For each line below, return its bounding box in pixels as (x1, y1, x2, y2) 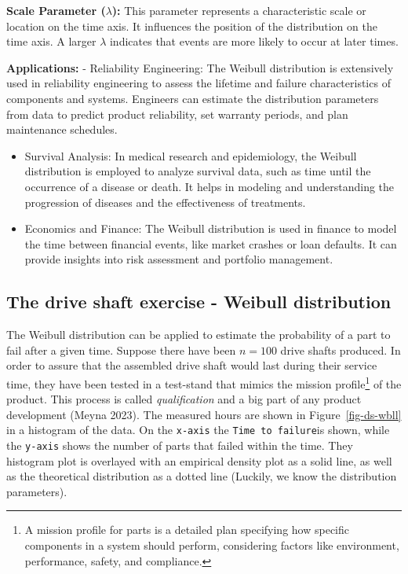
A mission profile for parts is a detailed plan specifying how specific (24, 521, 349, 538)
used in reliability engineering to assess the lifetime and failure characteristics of (6, 75, 391, 91)
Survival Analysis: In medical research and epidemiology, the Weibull (24, 147, 357, 164)
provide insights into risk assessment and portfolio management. (24, 251, 333, 267)
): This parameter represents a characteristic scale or (111, 2, 366, 18)
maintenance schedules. (6, 121, 118, 138)
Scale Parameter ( (6, 2, 106, 18)
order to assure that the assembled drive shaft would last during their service (6, 357, 377, 373)
